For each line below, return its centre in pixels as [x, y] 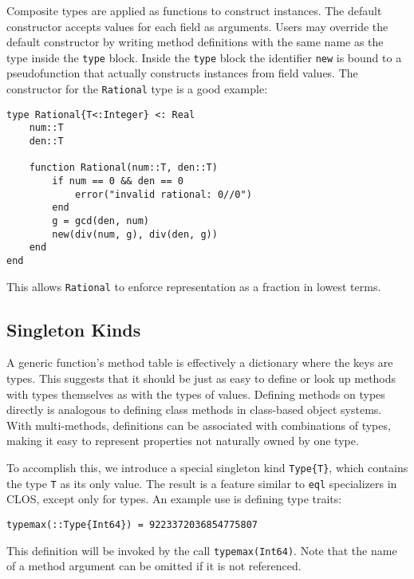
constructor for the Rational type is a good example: [137, 89]
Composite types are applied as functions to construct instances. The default [194, 10]
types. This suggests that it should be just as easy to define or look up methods [201, 378]
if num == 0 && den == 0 [118, 181]
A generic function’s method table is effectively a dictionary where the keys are [200, 362]
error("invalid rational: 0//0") [163, 194]
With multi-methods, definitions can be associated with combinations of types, [199, 425]
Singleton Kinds [74, 329]
